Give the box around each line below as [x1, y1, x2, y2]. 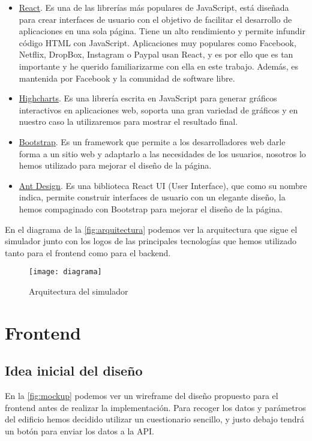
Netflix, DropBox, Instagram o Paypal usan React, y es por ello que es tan [19, 48, 293, 61]
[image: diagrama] [29, 268, 102, 277]
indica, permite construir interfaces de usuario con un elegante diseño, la [19, 191, 286, 203]
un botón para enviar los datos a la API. [5, 424, 154, 437]
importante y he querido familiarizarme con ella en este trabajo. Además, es [19, 59, 298, 72]
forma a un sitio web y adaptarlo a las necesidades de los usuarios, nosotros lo [19, 147, 306, 160]
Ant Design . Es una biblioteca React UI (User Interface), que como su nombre [19, 179, 307, 191]
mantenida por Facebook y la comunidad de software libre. [19, 71, 235, 84]
